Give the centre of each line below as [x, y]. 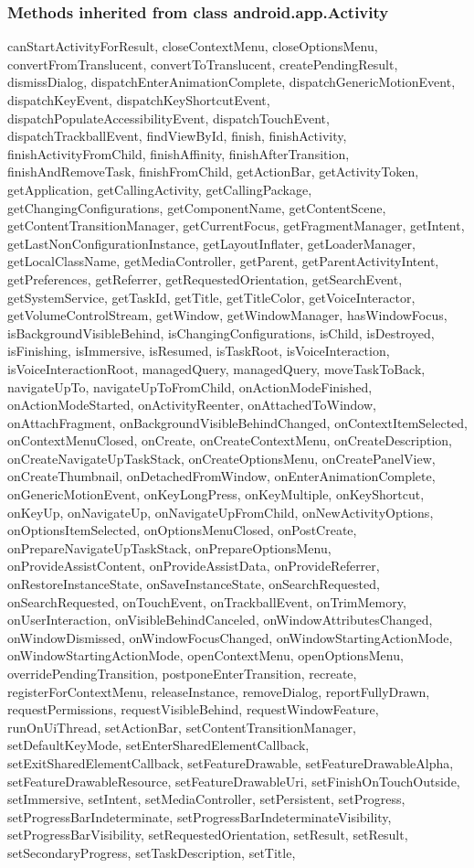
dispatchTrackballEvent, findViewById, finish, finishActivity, [177, 136]
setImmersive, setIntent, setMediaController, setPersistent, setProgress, [206, 799]
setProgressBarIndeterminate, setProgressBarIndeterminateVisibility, [200, 816]
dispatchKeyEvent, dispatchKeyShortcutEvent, [139, 100]
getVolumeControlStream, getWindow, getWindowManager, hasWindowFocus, [227, 315]
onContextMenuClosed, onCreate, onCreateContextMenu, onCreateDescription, [230, 440]
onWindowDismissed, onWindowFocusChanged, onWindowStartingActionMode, [230, 637]
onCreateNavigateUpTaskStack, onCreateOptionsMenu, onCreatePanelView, [221, 458]
